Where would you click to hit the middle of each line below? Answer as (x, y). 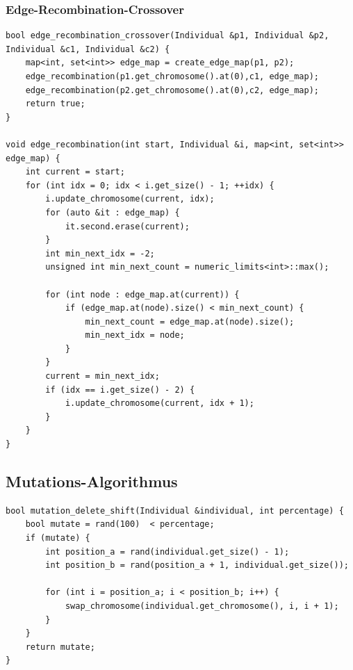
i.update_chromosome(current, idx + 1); (159, 403)
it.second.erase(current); (127, 226)
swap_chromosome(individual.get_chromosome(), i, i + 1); (202, 606)
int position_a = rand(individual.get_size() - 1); (167, 551)
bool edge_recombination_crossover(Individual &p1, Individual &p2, (167, 36)
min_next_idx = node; (135, 335)
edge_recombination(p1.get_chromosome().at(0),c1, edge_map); (172, 76)
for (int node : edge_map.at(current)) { (142, 294)
